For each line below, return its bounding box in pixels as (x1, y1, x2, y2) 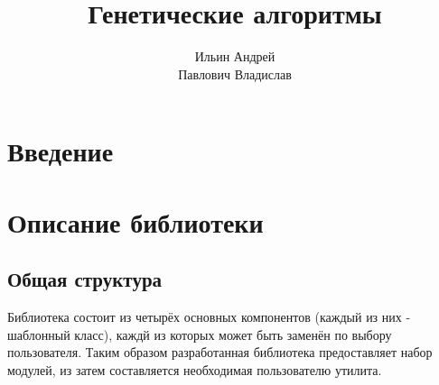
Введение (7, 133, 114, 170)
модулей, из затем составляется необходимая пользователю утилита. (7, 360, 382, 379)
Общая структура (7, 265, 163, 293)
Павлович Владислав (178, 64, 292, 83)
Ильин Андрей (194, 47, 276, 66)
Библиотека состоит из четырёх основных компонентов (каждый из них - (7, 307, 411, 326)
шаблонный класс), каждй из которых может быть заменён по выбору (7, 325, 392, 344)
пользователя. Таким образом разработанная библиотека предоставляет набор (7, 343, 433, 362)
